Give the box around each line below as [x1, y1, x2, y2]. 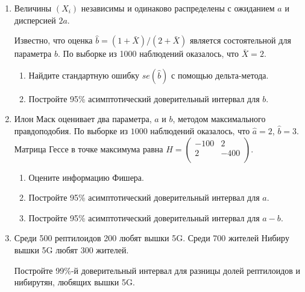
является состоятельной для [189, 34, 291, 47]
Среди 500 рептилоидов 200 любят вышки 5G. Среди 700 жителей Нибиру [14, 232, 289, 244]
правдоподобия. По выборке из [14, 124, 128, 137]
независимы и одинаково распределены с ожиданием [81, 2, 275, 14]
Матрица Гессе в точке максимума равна [14, 142, 163, 155]
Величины [14, 2, 52, 14]
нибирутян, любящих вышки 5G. [14, 276, 135, 288]
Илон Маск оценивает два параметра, [14, 112, 152, 125]
